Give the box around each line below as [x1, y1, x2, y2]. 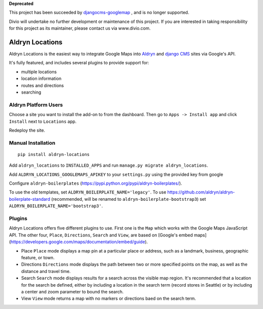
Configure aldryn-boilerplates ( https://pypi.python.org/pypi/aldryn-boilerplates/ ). [9, 180, 182, 186]
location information [21, 76, 62, 81]
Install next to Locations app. [9, 118, 77, 124]
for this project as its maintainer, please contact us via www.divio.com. [9, 25, 151, 31]
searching [21, 89, 41, 95]
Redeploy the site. [9, 127, 45, 133]
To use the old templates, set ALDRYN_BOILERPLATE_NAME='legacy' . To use [9, 189, 167, 195]
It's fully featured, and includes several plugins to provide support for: [9, 60, 150, 66]
